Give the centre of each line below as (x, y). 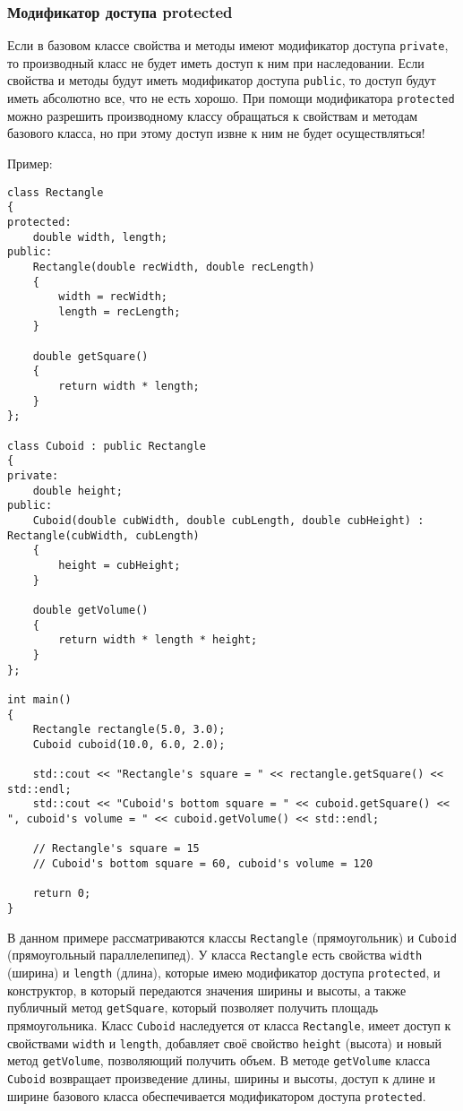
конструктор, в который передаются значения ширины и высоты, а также (207, 990)
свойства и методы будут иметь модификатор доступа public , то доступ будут (222, 80)
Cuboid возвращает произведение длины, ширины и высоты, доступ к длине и (222, 1077)
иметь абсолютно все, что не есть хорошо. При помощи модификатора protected (231, 98)
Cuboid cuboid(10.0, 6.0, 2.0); (129, 744)
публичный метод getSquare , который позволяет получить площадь (193, 1008)
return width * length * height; (158, 640)
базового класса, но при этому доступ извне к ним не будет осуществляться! (216, 133)
